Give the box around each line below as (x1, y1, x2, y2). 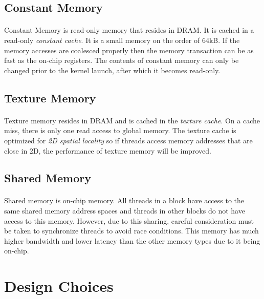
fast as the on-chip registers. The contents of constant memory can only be (4, 55, 239, 66)
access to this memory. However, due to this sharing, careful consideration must (4, 215, 254, 226)
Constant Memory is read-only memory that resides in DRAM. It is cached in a (4, 25, 254, 35)
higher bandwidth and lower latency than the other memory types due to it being (4, 235, 260, 246)
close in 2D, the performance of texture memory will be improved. (4, 145, 211, 156)
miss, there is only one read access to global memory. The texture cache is (4, 125, 236, 136)
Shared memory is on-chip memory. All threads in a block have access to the (4, 195, 245, 206)
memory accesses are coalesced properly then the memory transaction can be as (4, 45, 254, 55)
